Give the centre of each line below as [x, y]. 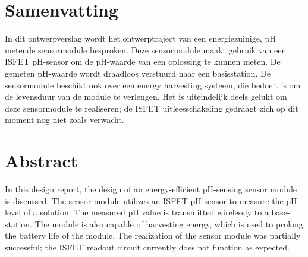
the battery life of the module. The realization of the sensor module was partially [153, 235]
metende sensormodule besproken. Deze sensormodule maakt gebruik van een [146, 50]
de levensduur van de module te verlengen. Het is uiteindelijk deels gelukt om [146, 96]
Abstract [42, 161]
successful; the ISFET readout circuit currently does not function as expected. [147, 247]
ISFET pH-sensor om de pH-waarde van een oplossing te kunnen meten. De [143, 61]
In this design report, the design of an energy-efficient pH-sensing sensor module [151, 189]
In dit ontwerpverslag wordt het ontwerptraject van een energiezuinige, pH [140, 38]
